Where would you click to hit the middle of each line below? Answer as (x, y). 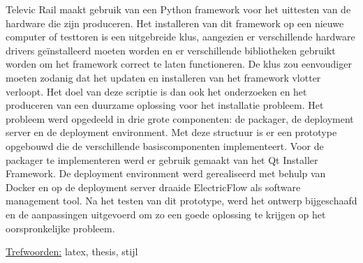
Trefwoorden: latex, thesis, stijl (72, 251)
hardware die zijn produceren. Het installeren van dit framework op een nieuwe (175, 23)
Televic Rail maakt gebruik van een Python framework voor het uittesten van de (178, 9)
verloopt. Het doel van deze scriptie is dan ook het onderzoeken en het (156, 91)
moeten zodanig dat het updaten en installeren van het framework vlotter (163, 77)
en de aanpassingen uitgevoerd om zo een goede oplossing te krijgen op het (166, 214)
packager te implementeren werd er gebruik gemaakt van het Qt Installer (162, 159)
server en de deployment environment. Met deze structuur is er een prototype (171, 132)
